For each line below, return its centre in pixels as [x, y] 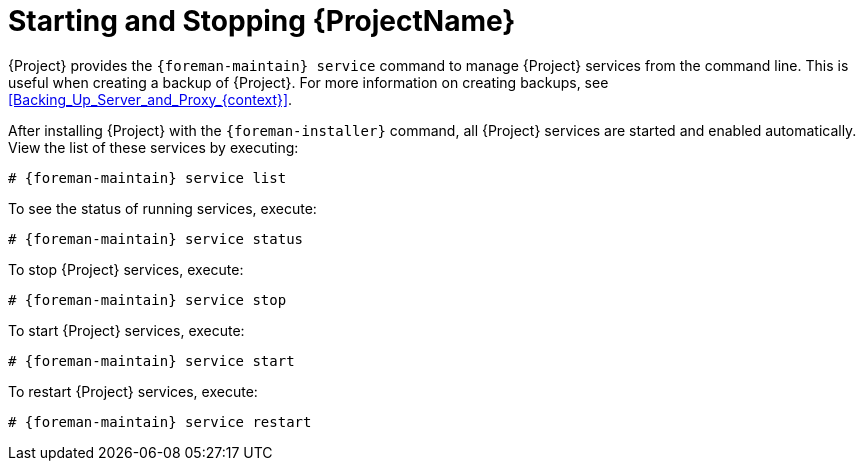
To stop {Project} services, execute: [126, 269]
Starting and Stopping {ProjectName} [262, 21]
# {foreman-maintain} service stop [147, 299]
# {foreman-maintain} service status [156, 238]
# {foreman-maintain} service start [151, 360]
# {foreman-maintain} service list [147, 177]
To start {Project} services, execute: [126, 330]
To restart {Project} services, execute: [133, 391]
